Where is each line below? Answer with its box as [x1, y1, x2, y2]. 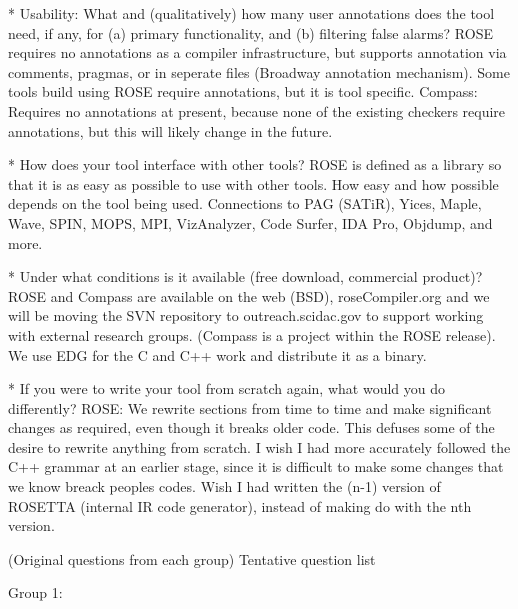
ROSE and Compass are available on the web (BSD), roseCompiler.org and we [8, 285, 490, 306]
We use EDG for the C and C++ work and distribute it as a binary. [8, 344, 427, 365]
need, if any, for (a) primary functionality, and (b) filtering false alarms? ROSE [8, 22, 493, 43]
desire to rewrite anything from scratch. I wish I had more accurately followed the [8, 436, 511, 457]
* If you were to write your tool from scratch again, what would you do [8, 378, 445, 399]
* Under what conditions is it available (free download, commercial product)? [8, 266, 483, 287]
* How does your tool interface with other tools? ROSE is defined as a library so [8, 154, 502, 175]
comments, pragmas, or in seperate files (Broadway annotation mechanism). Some [8, 61, 510, 82]
